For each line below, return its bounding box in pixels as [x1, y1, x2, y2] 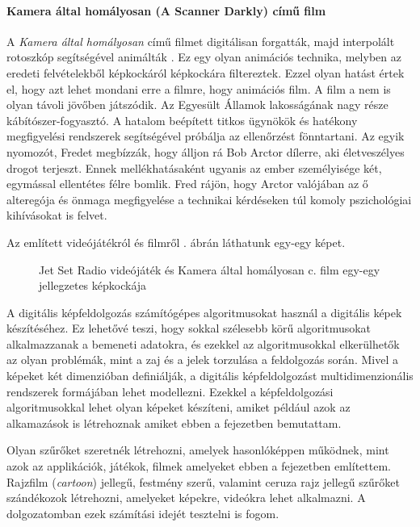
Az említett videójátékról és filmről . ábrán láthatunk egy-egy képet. [6, 233, 346, 250]
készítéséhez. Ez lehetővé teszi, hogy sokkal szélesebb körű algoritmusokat [6, 320, 372, 337]
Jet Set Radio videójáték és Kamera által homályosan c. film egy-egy [39, 261, 380, 278]
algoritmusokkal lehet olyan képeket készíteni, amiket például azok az [6, 399, 351, 416]
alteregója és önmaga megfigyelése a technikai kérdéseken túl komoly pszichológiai [6, 190, 412, 207]
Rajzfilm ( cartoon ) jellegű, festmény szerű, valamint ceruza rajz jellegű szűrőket [6, 473, 400, 490]
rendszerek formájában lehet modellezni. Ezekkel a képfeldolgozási [6, 383, 334, 399]
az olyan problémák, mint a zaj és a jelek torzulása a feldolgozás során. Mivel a [6, 351, 398, 368]
